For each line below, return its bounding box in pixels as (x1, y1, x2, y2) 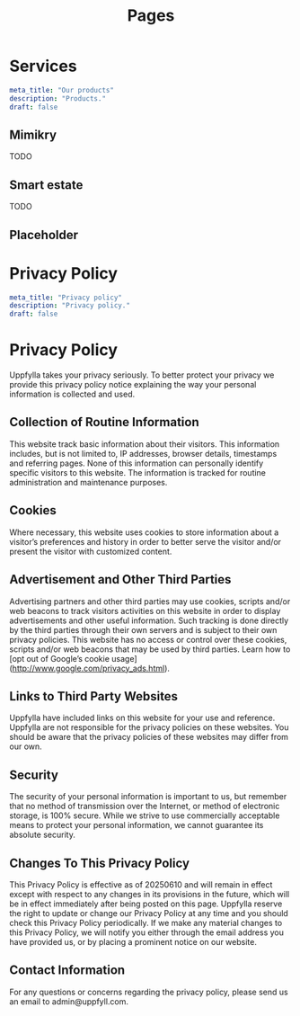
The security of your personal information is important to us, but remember (9, 791, 287, 802)
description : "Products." (9, 94, 106, 103)
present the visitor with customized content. (9, 546, 172, 557)
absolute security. (9, 829, 76, 841)
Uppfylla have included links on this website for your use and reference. (9, 712, 276, 724)
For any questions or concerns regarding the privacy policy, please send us (9, 986, 289, 997)
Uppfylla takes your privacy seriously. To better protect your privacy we (9, 370, 275, 380)
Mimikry (9, 127, 57, 142)
